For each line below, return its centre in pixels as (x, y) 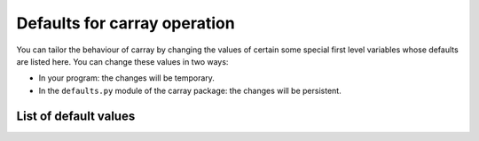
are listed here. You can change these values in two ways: (122, 61)
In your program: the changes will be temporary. (126, 78)
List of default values (76, 116)
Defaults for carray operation (126, 23)
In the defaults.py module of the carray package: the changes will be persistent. (190, 90)
